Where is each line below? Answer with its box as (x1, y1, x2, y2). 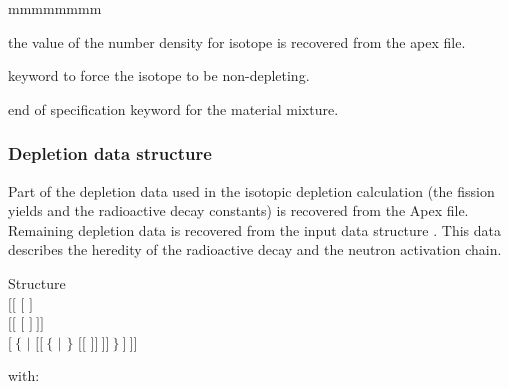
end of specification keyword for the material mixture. (8, 98, 339, 119)
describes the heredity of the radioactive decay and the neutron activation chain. (8, 239, 502, 260)
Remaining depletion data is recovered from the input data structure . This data (8, 219, 501, 240)
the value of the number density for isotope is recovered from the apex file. (8, 31, 466, 52)
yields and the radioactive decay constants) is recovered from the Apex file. (8, 200, 469, 221)
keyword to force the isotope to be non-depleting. (8, 65, 310, 86)
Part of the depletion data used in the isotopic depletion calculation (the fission (8, 180, 495, 201)
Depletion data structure (8, 141, 212, 166)
